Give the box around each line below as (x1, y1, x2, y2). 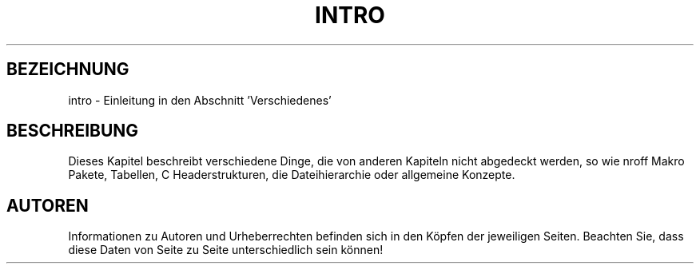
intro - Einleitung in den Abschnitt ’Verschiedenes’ (68, 93, 332, 107)
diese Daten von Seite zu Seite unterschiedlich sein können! (68, 243, 384, 257)
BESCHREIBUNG (6, 121, 139, 141)
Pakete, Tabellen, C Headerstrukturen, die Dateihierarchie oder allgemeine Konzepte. (68, 168, 515, 182)
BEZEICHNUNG (6, 59, 129, 80)
